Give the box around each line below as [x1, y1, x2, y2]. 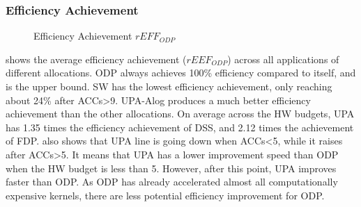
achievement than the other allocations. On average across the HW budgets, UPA [6, 106, 355, 121]
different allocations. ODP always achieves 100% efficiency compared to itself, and [6, 65, 356, 80]
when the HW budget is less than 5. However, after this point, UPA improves [6, 160, 337, 175]
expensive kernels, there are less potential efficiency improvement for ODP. [6, 188, 325, 202]
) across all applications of [227, 51, 339, 66]
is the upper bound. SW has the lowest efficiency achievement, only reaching [6, 79, 332, 93]
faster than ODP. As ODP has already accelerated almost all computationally [6, 174, 338, 189]
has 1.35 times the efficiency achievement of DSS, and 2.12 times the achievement [6, 119, 354, 134]
